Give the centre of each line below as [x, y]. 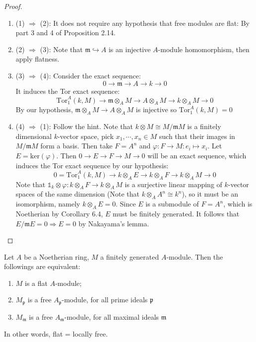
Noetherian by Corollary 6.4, [59, 213]
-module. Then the [195, 256]
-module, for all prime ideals [105, 300]
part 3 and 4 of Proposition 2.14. [65, 33]
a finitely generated [130, 256]
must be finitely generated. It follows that [176, 213]
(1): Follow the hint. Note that [87, 126]
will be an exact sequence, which [197, 156]
